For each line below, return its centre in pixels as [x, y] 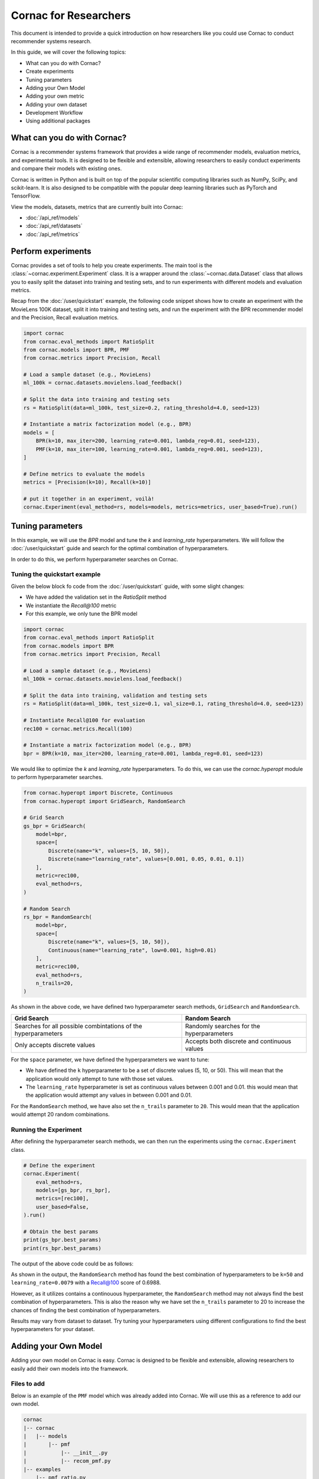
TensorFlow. [26, 196]
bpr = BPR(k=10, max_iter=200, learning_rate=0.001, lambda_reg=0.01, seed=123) [143, 753]
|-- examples [42, 1469]
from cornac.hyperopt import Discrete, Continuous [98, 793]
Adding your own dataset [56, 104]
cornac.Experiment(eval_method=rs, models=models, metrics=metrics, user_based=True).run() [160, 507]
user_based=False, [62, 1207]
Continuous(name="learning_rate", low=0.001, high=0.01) [132, 950]
